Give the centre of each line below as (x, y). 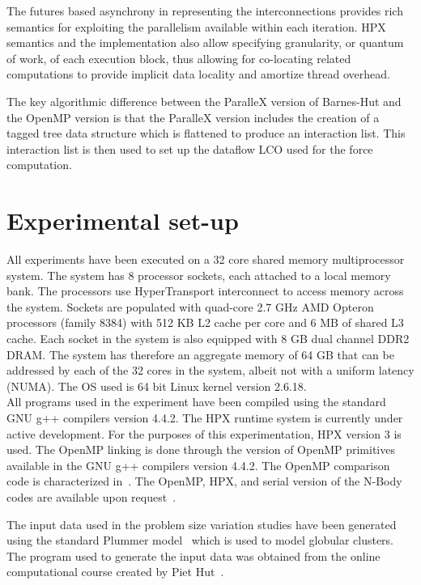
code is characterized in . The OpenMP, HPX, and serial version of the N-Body (204, 481)
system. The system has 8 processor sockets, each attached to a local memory (199, 275)
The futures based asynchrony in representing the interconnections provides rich (205, 11)
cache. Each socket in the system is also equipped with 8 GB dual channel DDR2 (208, 339)
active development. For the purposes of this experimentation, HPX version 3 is (204, 433)
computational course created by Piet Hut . (115, 572)
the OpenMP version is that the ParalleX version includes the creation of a (193, 117)
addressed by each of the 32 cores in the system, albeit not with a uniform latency (210, 370)
